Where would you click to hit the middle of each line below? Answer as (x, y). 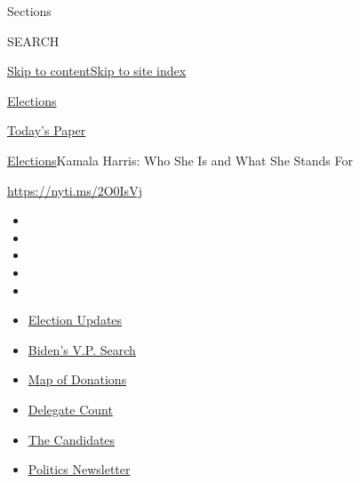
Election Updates (75, 320)
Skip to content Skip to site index (97, 71)
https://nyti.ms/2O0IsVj (75, 190)
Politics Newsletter (79, 469)
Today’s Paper (47, 130)
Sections (29, 11)
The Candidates (72, 439)
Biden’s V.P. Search (82, 349)
